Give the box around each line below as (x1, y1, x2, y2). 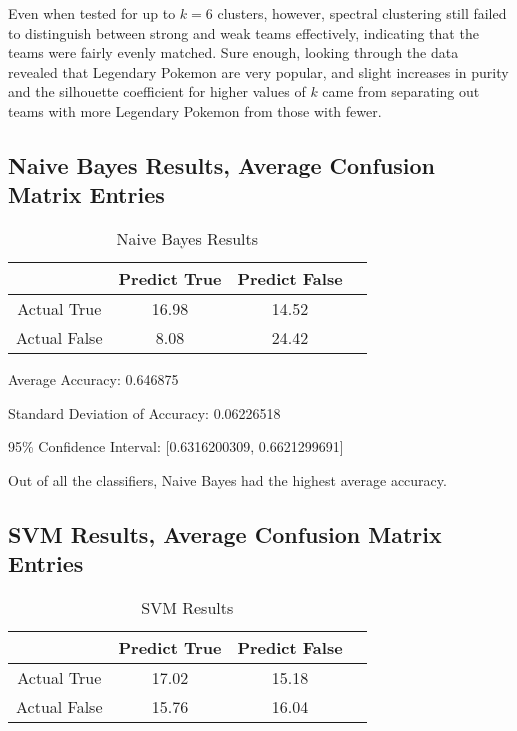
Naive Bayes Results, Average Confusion (8, 149, 436, 180)
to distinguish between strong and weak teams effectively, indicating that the (8, 22, 479, 43)
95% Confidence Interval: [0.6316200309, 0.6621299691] (8, 436, 344, 457)
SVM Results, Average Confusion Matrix (8, 518, 442, 549)
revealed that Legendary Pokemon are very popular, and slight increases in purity (8, 61, 509, 82)
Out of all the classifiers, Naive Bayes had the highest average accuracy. (8, 469, 447, 490)
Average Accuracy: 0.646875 (8, 369, 179, 390)
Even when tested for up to (8, 3, 176, 23)
